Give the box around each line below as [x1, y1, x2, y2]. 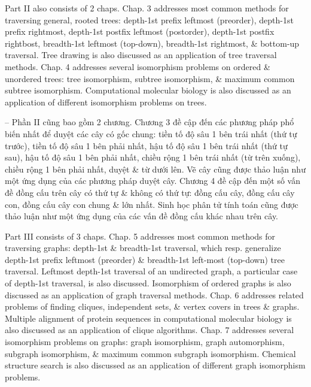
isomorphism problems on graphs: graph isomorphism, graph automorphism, [5, 335, 285, 348]
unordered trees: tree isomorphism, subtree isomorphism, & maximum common [5, 72, 295, 84]
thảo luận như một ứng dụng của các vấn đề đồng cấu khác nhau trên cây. [5, 210, 279, 222]
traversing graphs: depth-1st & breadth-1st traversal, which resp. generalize [5, 241, 281, 254]
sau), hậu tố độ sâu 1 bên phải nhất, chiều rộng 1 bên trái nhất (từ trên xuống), [5, 151, 301, 164]
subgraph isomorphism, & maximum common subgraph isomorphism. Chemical [5, 347, 296, 359]
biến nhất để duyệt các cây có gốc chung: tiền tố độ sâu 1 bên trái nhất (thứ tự [5, 127, 297, 140]
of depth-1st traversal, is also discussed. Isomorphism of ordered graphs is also [5, 277, 291, 289]
